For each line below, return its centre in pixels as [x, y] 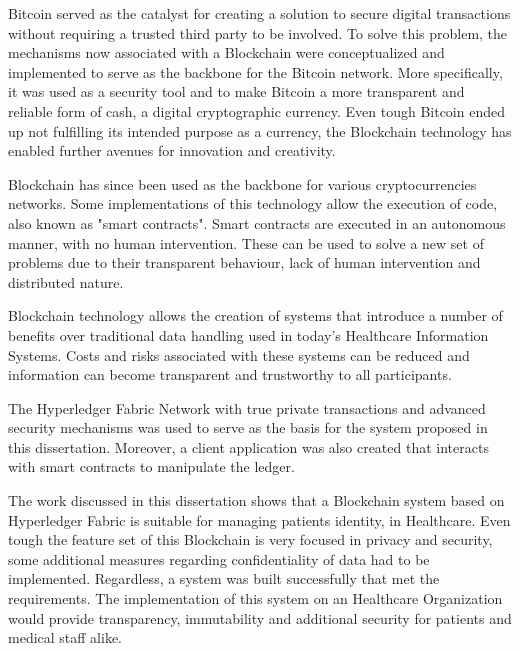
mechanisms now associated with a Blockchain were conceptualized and [226, 52]
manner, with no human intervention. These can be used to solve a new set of [246, 242]
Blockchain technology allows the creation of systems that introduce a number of [255, 315]
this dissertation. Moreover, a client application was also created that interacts [248, 446]
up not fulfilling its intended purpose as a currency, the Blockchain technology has [260, 130]
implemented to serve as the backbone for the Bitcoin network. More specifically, [255, 71]
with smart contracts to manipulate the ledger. [151, 466]
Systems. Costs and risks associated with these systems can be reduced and [239, 354]
